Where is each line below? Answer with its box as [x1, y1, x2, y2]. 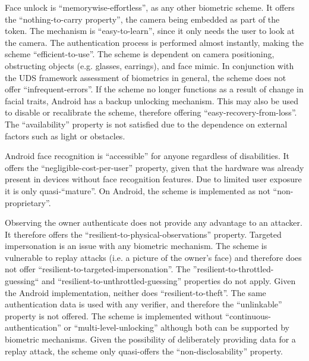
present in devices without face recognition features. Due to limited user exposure [5, 173, 302, 185]
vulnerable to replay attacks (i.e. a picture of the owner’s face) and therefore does [5, 251, 302, 263]
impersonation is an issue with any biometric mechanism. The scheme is [5, 239, 267, 252]
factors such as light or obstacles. [5, 129, 125, 142]
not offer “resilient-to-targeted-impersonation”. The [5, 263, 191, 275]
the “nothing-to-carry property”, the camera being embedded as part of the [5, 13, 280, 25]
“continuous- [225, 309, 271, 322]
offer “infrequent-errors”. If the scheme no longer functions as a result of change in [5, 83, 304, 95]
